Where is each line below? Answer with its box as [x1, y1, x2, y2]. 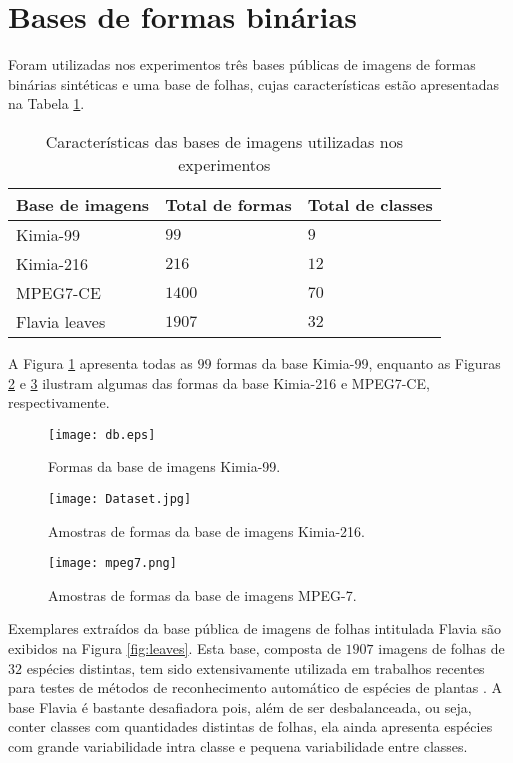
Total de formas [165, 192, 292, 216]
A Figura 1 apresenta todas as [8, 352, 193, 373]
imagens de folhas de [378, 638, 505, 659]
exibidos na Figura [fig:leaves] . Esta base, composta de [8, 638, 341, 659]
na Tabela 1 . [8, 93, 85, 114]
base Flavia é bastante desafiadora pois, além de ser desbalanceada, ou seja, [8, 696, 472, 717]
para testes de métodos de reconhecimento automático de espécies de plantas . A [8, 677, 502, 698]
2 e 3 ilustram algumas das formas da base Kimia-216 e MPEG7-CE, [8, 372, 430, 393]
